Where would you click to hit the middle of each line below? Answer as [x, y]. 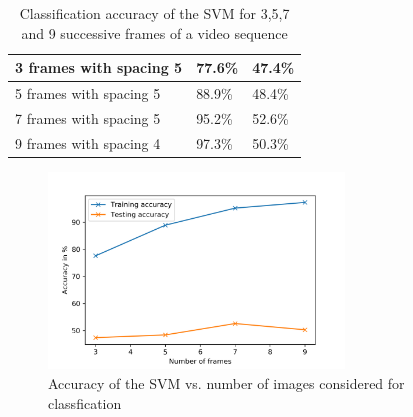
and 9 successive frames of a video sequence [154, 32]
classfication [85, 402]
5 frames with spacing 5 [88, 93]
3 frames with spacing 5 [99, 67]
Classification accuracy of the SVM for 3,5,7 [154, 13]
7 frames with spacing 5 [88, 117]
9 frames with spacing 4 [88, 142]
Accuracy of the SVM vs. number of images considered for [226, 383]
